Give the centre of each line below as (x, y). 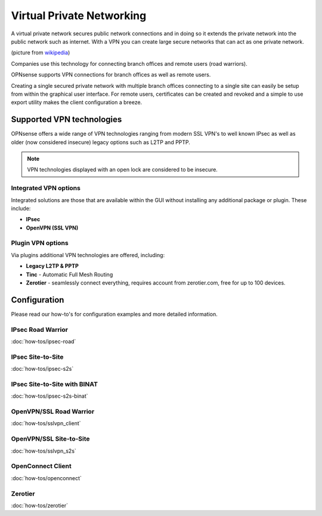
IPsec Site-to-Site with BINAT (55, 384)
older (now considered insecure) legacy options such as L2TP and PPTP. (101, 142)
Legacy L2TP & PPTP (52, 266)
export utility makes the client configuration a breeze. (77, 102)
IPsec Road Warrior (40, 329)
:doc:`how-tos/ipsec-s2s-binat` (50, 396)
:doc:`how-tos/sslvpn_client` (46, 423)
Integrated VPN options (46, 188)
